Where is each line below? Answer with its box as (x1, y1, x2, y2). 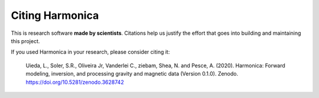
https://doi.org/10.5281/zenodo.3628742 (25, 79, 124, 86)
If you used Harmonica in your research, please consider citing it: (11, 48, 170, 55)
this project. (11, 37, 40, 44)
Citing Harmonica (11, 9, 99, 22)
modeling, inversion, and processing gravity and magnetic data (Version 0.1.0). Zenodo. (25, 70, 239, 77)
